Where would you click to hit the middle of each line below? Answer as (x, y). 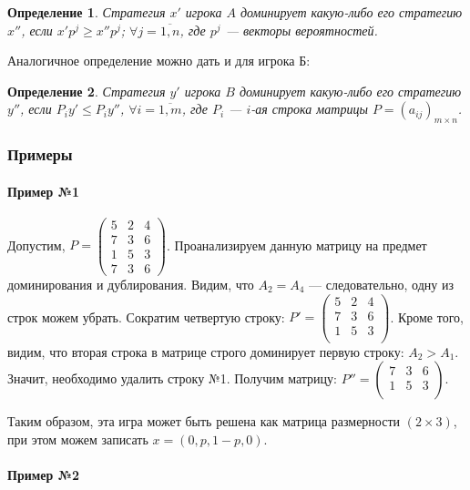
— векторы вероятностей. (301, 30)
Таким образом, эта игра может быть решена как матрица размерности (204, 421)
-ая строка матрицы (309, 109)
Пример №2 (44, 475)
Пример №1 (44, 191)
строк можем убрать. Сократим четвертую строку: (146, 316)
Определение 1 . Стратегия (87, 12)
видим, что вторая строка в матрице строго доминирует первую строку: (206, 351)
